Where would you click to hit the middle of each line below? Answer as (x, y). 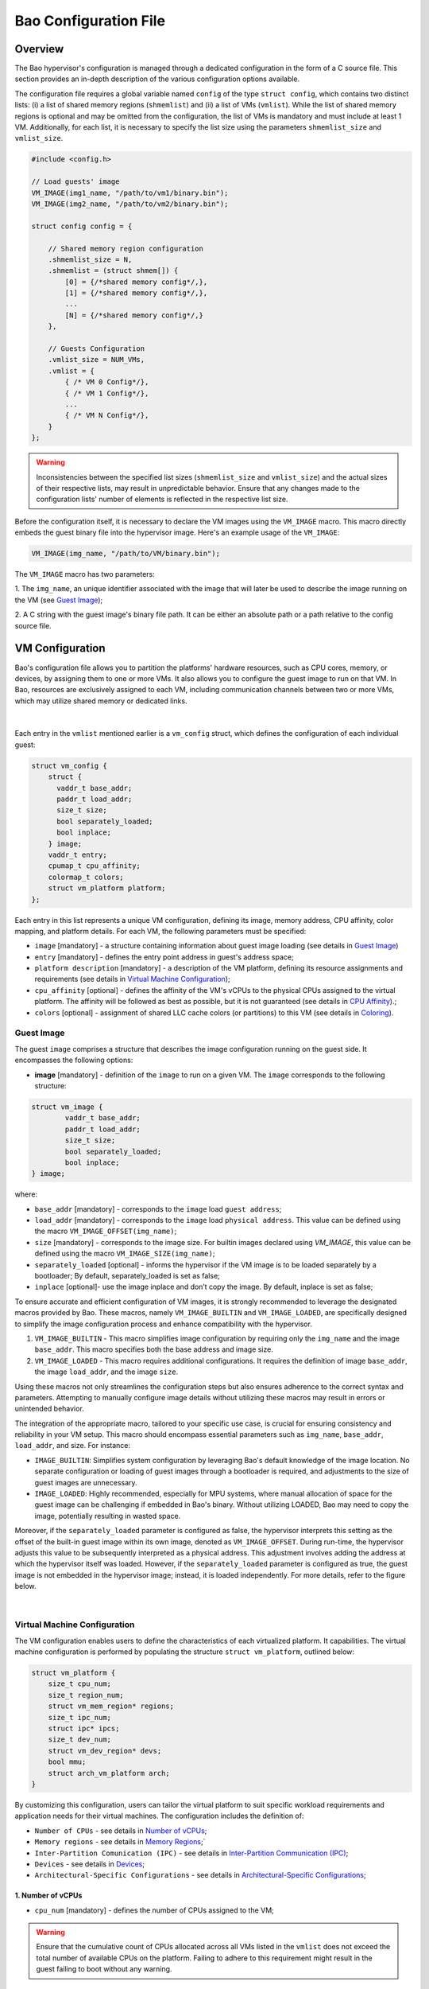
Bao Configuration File (90, 21)
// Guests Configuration (97, 349)
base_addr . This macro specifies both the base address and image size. (154, 1349)
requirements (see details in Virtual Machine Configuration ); (132, 979)
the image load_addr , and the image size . (106, 1372)
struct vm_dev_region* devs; (105, 1751)
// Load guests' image (75, 182)
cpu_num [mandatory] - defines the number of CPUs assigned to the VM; (154, 1910)
